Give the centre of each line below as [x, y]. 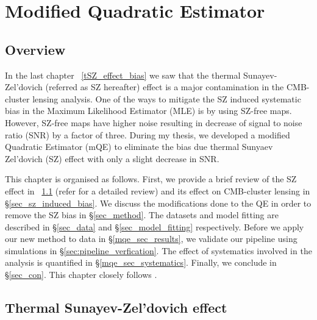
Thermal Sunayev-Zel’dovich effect [116, 308]
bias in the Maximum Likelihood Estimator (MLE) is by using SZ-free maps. [148, 111]
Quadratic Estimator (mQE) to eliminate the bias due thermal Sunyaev [139, 147]
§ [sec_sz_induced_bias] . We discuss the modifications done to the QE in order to [158, 203]
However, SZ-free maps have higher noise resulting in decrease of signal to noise [154, 122]
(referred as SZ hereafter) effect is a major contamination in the [165, 87]
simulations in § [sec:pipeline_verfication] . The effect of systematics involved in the [158, 250]
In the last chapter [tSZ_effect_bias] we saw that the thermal [123, 75]
